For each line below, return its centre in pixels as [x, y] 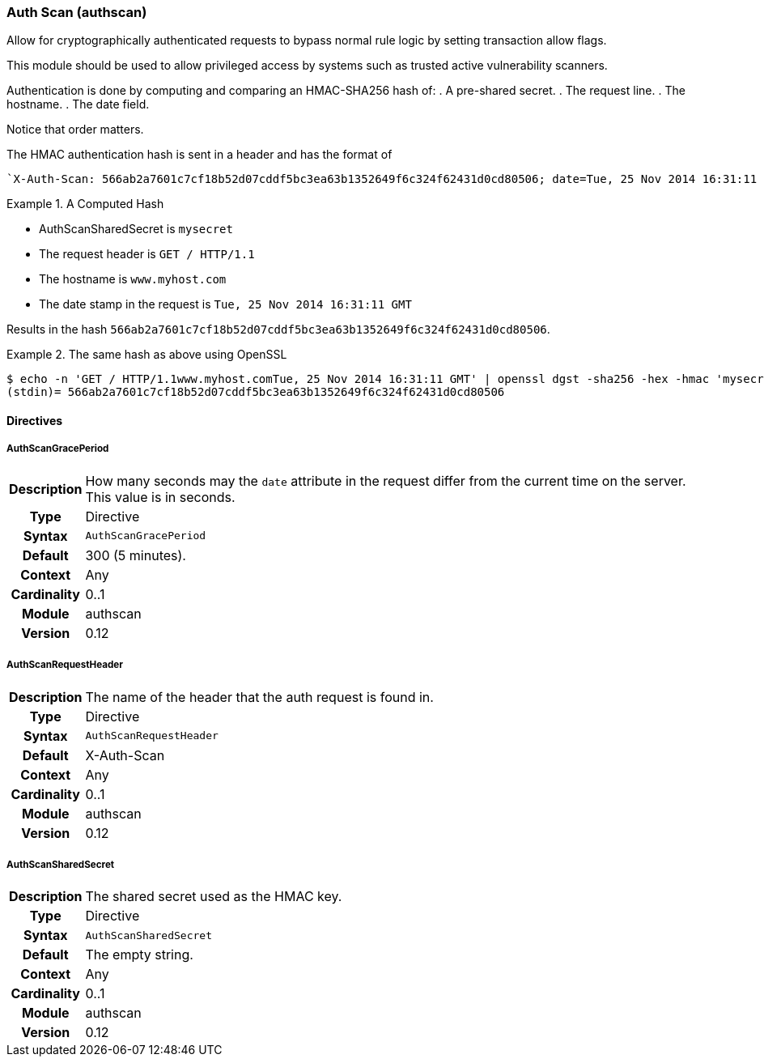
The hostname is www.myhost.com [133, 279]
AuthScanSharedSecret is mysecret [136, 229]
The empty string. [139, 955]
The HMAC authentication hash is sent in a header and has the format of [199, 155]
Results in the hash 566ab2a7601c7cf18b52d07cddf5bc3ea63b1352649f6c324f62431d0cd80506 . [278, 330]
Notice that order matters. [75, 130]
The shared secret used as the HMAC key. [214, 897]
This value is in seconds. [160, 497]
